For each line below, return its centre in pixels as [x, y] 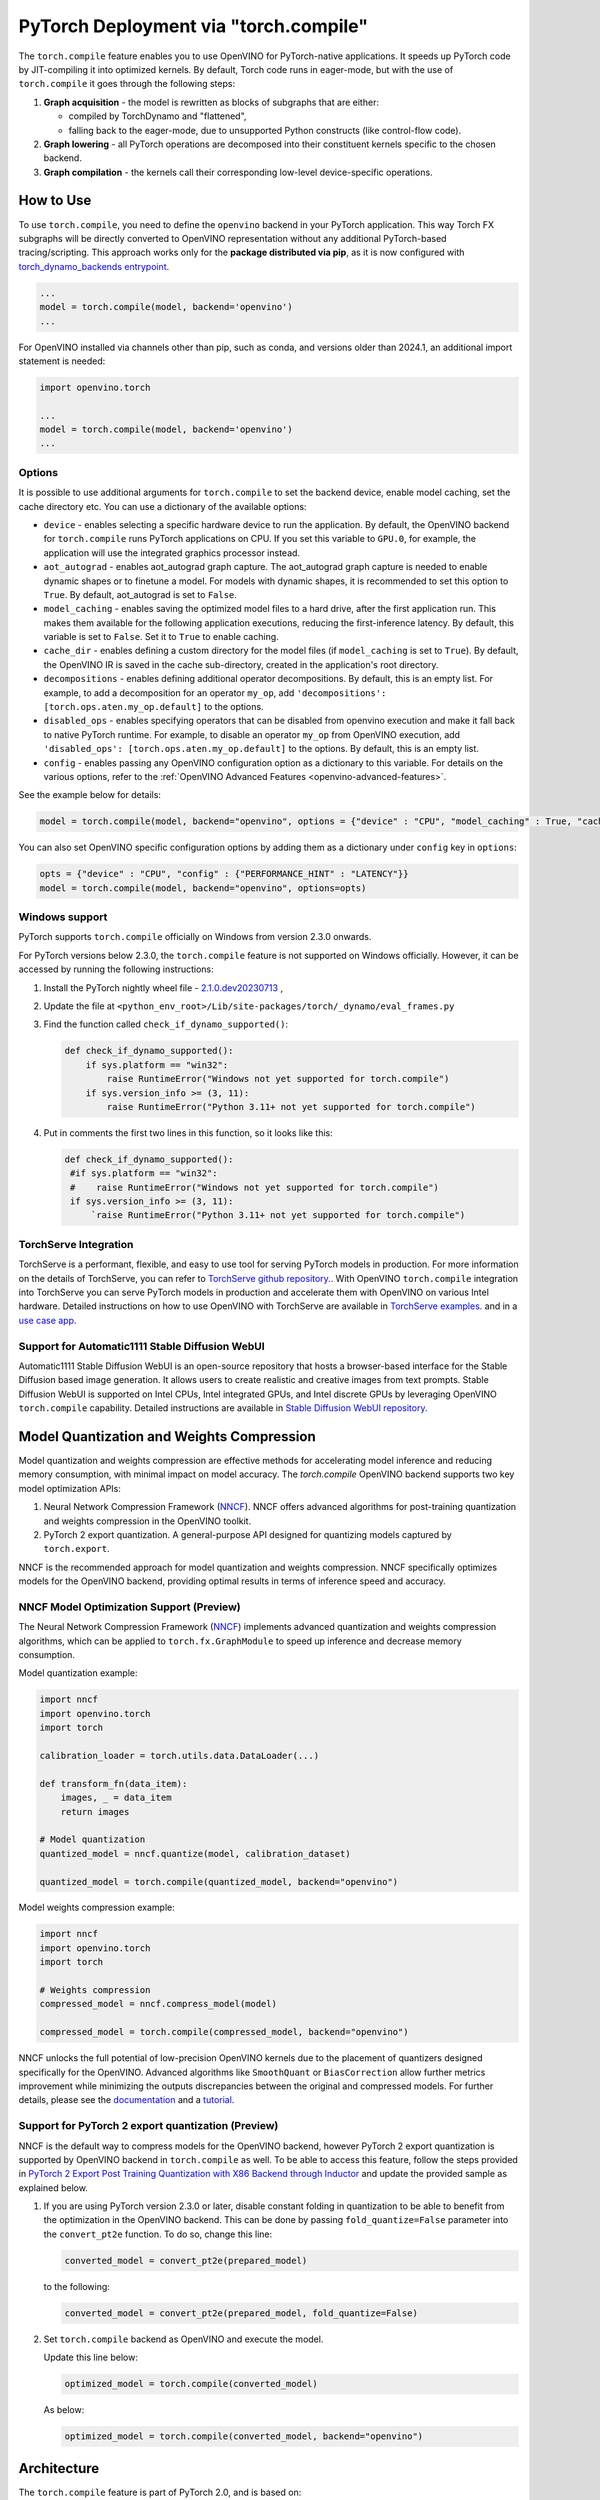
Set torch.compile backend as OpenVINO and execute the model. [183, 2339]
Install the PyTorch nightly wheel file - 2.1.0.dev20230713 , [163, 987]
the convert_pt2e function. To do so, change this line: [158, 2234]
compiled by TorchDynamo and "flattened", [157, 116]
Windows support [63, 917]
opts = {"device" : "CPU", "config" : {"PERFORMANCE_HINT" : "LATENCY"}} [224, 874]
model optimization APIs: [70, 1488]
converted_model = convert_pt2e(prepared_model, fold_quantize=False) [241, 2313]
